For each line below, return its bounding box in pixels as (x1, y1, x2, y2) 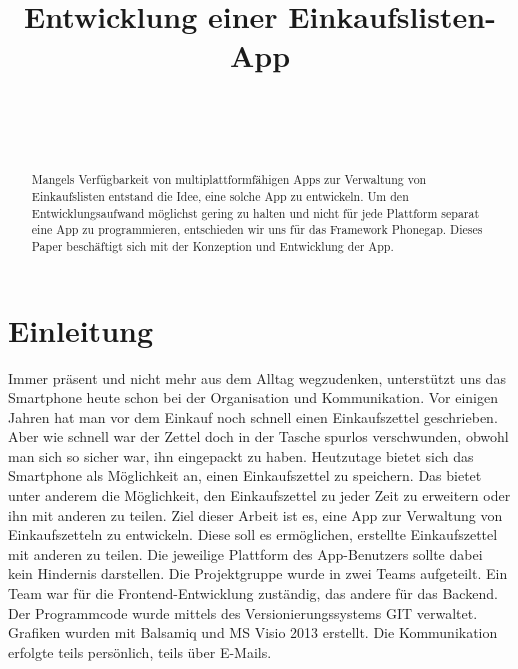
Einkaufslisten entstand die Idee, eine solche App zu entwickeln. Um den (31, 187, 409, 204)
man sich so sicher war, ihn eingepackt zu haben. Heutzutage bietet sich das (8, 445, 474, 466)
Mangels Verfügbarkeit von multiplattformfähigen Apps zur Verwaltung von (31, 171, 427, 188)
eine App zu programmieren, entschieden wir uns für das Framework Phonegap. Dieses (31, 221, 483, 238)
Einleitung (8, 309, 154, 350)
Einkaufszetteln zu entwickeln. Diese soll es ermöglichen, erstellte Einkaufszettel (8, 524, 498, 545)
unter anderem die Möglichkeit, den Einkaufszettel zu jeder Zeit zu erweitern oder (8, 485, 511, 506)
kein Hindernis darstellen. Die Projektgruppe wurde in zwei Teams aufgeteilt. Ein (8, 563, 508, 584)
